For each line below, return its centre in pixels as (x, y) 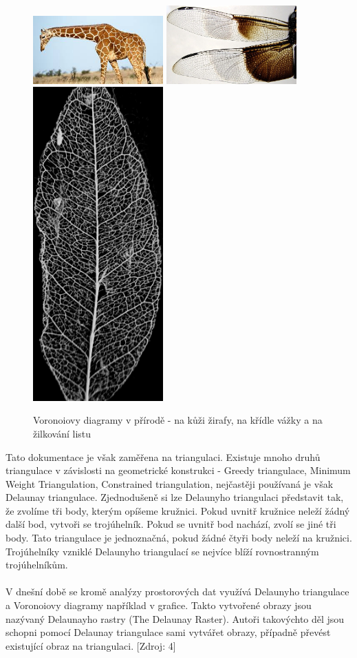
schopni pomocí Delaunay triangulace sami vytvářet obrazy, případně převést (168, 632)
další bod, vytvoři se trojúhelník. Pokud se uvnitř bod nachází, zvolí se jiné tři (171, 524)
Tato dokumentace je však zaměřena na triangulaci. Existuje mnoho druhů (163, 456)
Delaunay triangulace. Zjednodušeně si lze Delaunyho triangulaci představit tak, (175, 497)
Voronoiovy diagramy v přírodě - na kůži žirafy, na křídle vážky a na (178, 420)
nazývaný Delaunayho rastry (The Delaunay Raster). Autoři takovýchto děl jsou (175, 618)
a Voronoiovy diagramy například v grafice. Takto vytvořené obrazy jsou (159, 605)
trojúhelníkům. (37, 565)
